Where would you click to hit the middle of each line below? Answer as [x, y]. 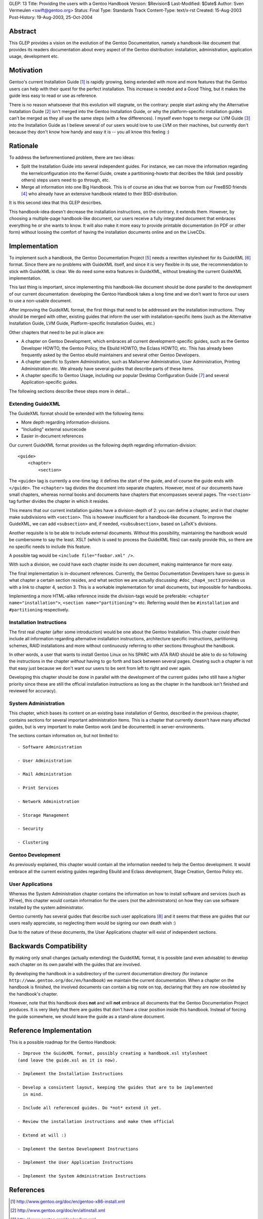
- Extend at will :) [42, 1135]
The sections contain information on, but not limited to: [64, 736]
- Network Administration [49, 801]
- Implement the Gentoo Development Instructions [78, 1149]
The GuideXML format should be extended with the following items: [77, 413]
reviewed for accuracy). [33, 691]
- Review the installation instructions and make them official [96, 1122]
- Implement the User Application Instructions [75, 1162]
